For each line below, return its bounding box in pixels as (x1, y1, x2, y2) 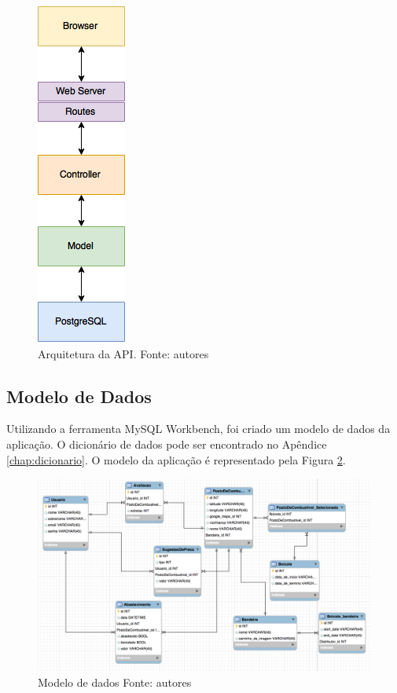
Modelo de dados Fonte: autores (38, 673, 192, 690)
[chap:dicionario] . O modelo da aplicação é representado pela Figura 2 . (6, 451, 346, 467)
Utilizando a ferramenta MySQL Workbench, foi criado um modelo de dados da (6, 420, 391, 437)
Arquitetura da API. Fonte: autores (38, 345, 209, 361)
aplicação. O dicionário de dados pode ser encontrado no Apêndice (6, 435, 327, 452)
